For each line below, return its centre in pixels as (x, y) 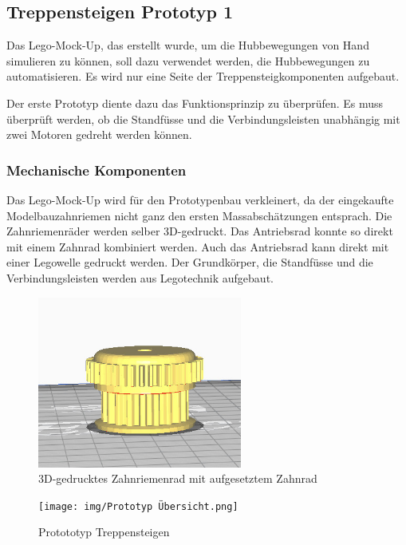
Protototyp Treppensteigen (104, 532)
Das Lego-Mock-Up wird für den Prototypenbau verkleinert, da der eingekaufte (200, 199)
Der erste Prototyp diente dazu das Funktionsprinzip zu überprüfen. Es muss (195, 103)
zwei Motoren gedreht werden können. (99, 134)
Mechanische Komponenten (97, 170)
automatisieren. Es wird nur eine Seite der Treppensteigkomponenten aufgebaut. (203, 76)
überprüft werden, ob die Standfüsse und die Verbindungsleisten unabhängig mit (203, 118)
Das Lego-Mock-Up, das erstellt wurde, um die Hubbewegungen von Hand (188, 45)
